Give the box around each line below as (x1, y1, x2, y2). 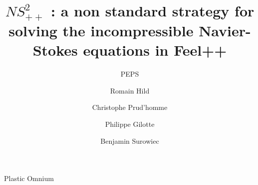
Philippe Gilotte (105, 119, 155, 129)
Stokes (32, 40, 78, 60)
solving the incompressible (8, 20, 194, 41)
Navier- (199, 20, 251, 41)
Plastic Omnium (4, 173, 54, 184)
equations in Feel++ (83, 40, 227, 60)
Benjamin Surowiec (100, 135, 159, 146)
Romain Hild (110, 85, 150, 95)
